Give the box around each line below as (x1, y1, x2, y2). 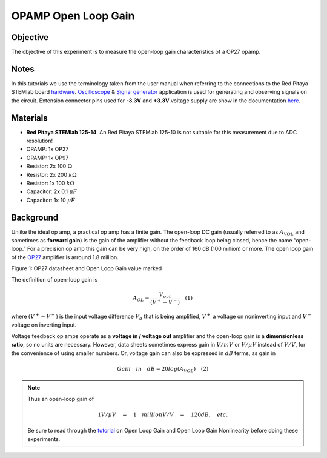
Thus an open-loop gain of (27, 395, 94, 402)
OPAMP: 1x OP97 (26, 154, 69, 161)
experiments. (27, 435, 61, 442)
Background (11, 212, 59, 222)
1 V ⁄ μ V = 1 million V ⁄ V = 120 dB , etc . (97, 411, 228, 418)
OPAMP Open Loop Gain (11, 9, 135, 22)
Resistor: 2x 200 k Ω (26, 171, 77, 178)
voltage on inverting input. (11, 321, 77, 328)
